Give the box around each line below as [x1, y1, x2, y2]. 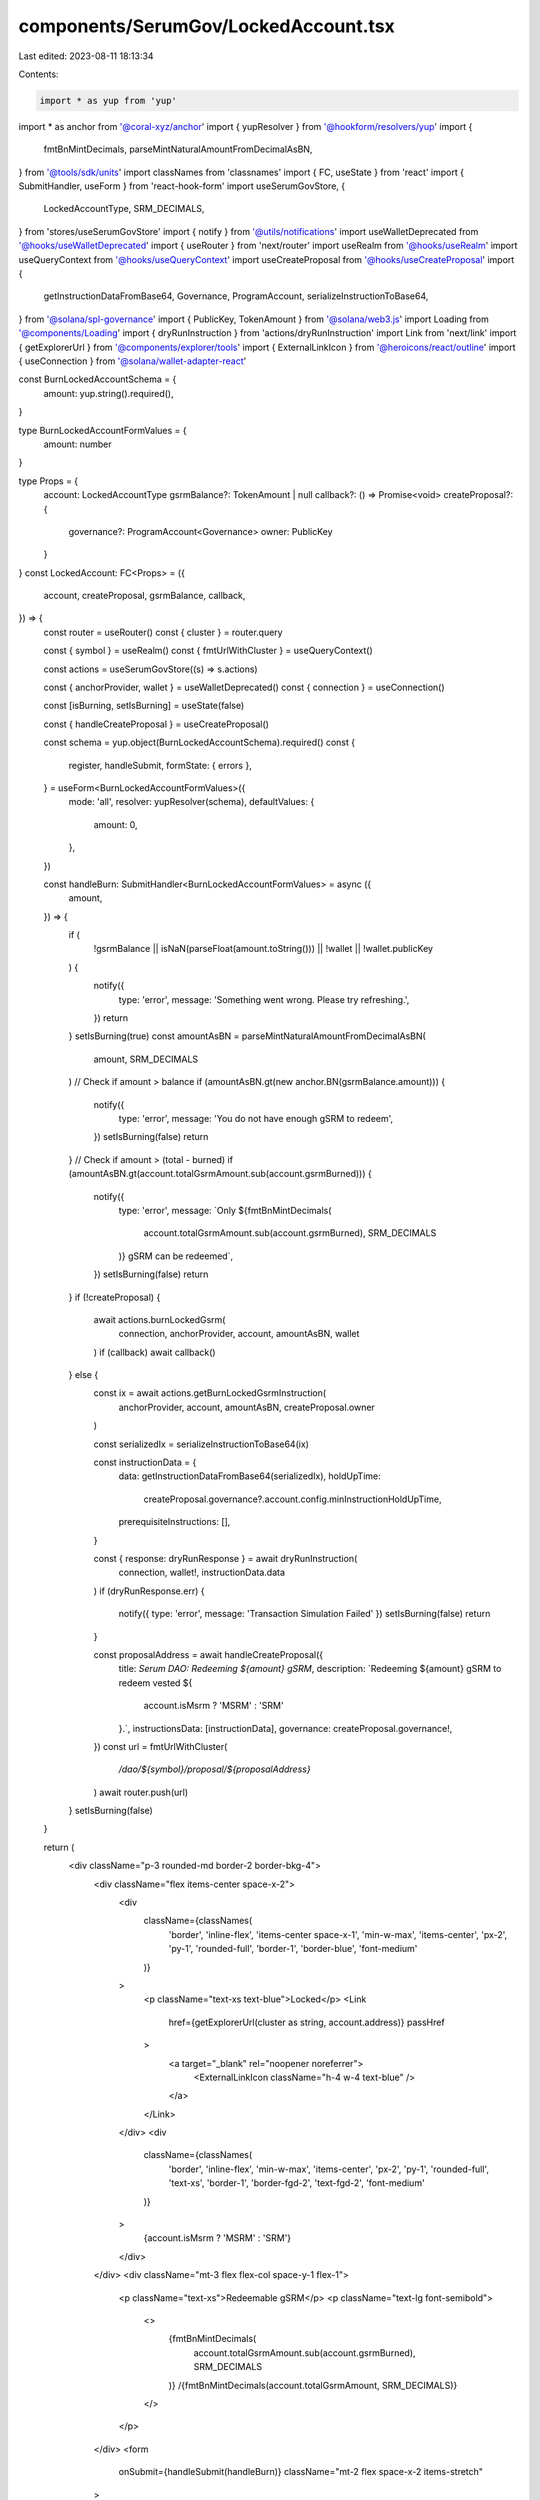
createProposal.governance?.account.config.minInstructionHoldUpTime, [143, 1493, 442, 1505]
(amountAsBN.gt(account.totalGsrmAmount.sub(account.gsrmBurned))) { [68, 1168, 372, 1180]
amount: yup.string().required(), [43, 387, 174, 399]
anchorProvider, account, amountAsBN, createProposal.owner [118, 1401, 375, 1413]
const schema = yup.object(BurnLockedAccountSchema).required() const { [43, 736, 355, 749]
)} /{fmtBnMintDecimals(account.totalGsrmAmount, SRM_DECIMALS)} [168, 2379, 458, 2391]
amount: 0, [93, 818, 139, 830]
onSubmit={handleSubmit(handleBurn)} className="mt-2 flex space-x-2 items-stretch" [118, 2466, 484, 2478]
